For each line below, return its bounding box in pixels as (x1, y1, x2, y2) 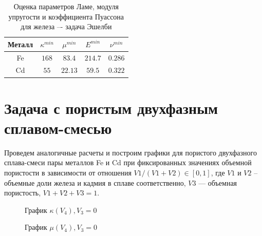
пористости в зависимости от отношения (4, 167, 132, 178)
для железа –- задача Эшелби (21, 21, 112, 32)
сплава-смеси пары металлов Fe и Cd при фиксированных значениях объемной (4, 157, 252, 168)
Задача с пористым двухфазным (4, 97, 218, 118)
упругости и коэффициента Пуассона (8, 11, 124, 22)
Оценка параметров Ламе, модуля (13, 1, 119, 11)
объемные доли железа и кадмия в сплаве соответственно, (4, 177, 186, 188)
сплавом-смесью (4, 117, 112, 138)
